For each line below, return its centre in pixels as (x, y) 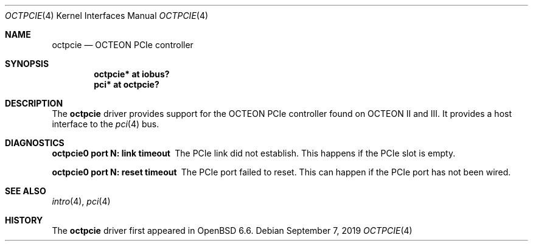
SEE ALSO (26, 191)
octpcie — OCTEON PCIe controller (123, 45)
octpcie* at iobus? (132, 74)
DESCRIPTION (34, 103)
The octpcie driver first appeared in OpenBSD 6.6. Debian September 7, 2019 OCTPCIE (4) (232, 230)
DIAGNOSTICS (35, 143)
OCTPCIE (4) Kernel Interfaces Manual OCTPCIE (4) (107, 16)
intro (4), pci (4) (81, 201)
